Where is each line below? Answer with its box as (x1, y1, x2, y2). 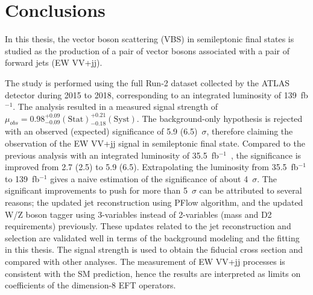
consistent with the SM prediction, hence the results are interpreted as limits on (5, 267, 301, 279)
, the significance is (231, 148, 302, 161)
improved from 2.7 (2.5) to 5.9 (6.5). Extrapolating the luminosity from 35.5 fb (5, 160, 299, 173)
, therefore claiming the (206, 125, 293, 138)
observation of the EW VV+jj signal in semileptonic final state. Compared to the (5, 137, 305, 150)
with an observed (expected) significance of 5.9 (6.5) (5, 125, 198, 138)
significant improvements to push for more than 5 (5, 184, 188, 197)
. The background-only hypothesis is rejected (136, 112, 303, 124)
